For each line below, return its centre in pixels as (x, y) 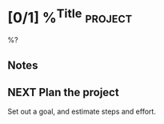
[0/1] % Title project (70, 16)
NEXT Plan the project (63, 92)
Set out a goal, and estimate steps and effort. (82, 112)
